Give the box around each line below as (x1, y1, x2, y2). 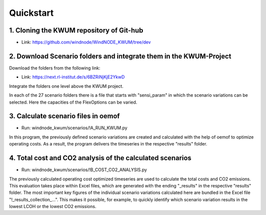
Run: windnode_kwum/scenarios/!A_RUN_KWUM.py (21, 125, 128, 131)
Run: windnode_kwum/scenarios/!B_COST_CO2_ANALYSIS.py (21, 167, 147, 173)
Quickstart (9, 7, 54, 18)
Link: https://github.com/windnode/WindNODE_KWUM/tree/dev (21, 39, 151, 45)
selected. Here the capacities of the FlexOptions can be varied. (9, 99, 137, 105)
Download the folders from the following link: (9, 65, 100, 71)
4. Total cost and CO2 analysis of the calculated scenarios (9, 154, 192, 162)
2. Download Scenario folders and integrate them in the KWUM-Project (9, 52, 232, 60)
